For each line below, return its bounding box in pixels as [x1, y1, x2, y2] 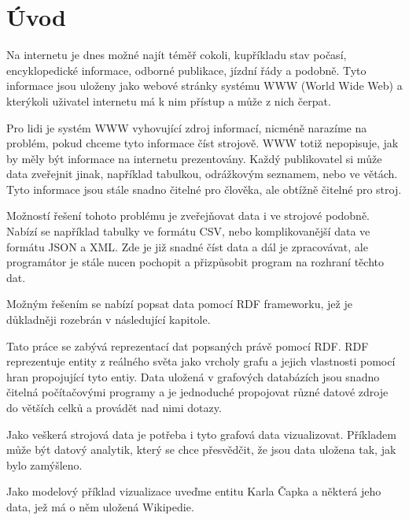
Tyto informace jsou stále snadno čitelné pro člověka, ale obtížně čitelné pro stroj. [6, 180, 402, 197]
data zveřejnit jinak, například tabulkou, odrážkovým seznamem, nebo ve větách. [6, 165, 398, 182]
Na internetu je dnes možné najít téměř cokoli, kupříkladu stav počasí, [6, 46, 347, 63]
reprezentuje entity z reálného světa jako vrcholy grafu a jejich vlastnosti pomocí [6, 353, 396, 370]
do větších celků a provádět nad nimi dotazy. [6, 399, 222, 415]
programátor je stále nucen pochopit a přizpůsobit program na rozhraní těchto [6, 254, 385, 270]
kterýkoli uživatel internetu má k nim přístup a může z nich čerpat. [6, 92, 331, 109]
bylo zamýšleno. [6, 456, 83, 473]
